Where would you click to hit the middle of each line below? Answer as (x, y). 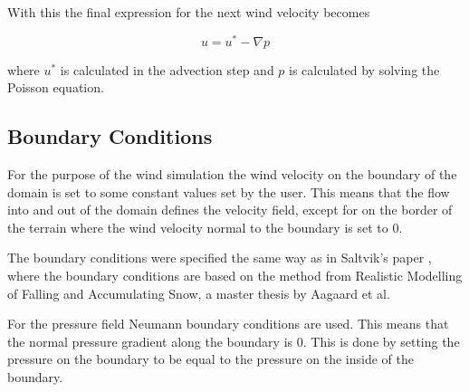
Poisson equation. (56, 87)
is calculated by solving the (364, 69)
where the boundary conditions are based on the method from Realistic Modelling (235, 276)
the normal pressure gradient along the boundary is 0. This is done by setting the (234, 341)
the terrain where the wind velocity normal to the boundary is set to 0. (205, 227)
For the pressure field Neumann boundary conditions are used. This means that (228, 324)
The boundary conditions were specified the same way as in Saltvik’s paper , (220, 258)
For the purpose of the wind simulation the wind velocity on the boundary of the (232, 174)
